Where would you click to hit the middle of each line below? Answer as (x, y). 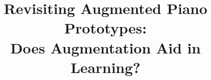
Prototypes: (105, 28)
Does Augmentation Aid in (105, 47)
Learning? (105, 67)
